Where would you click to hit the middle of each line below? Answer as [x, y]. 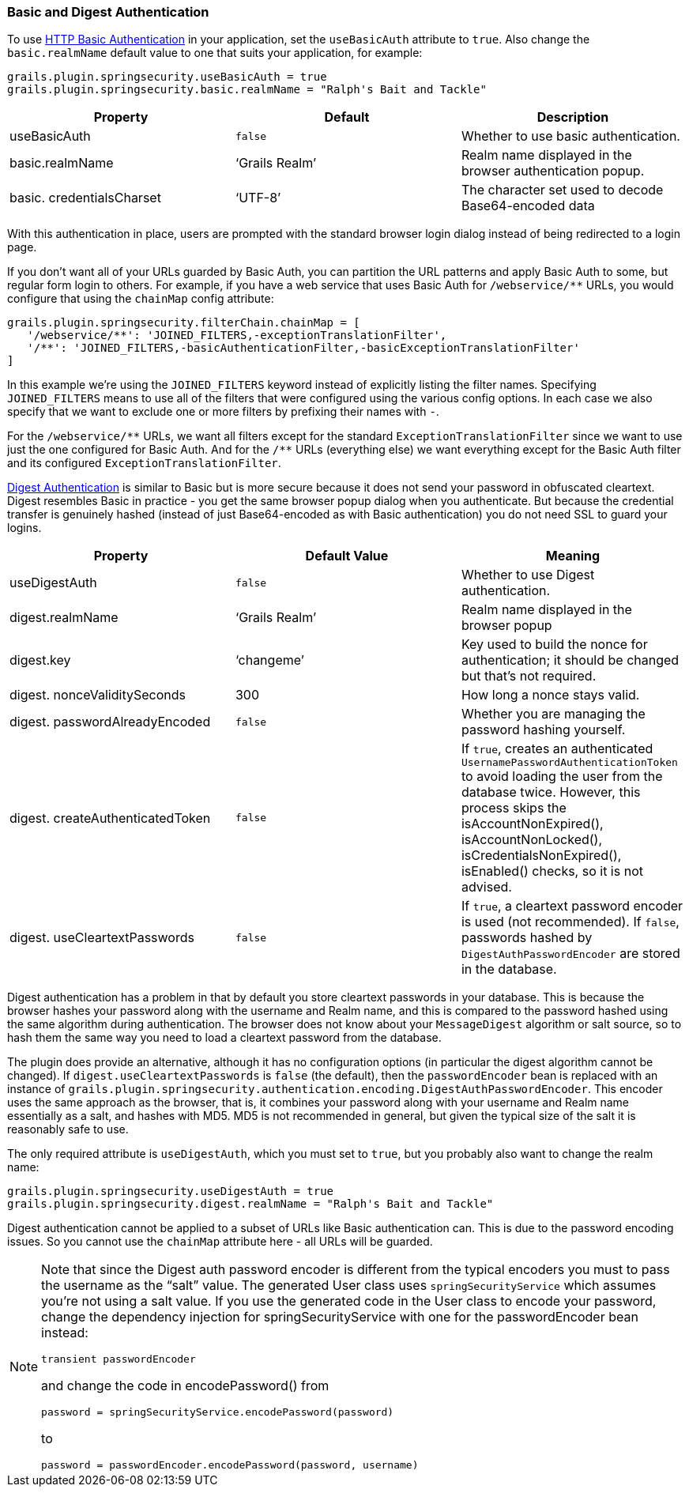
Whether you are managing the [553, 714]
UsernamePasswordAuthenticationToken [569, 763]
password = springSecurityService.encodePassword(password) [218, 1412]
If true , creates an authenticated [557, 749]
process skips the [514, 808]
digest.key [40, 660]
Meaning [573, 556]
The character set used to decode [562, 190]
